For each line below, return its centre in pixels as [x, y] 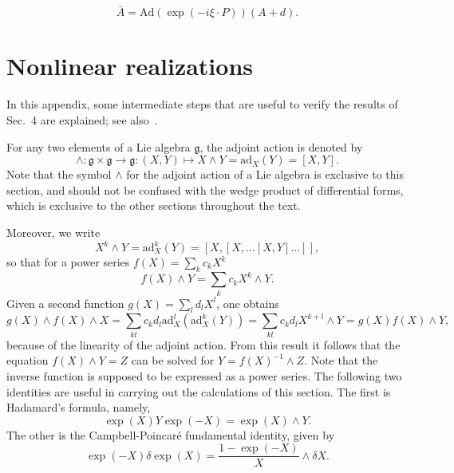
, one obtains [248, 303]
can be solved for [173, 360]
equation [28, 360]
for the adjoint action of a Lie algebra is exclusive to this [265, 174]
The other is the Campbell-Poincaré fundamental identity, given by [171, 434]
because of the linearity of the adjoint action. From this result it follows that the [203, 344]
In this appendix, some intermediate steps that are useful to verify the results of [202, 104]
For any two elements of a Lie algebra [99, 146]
